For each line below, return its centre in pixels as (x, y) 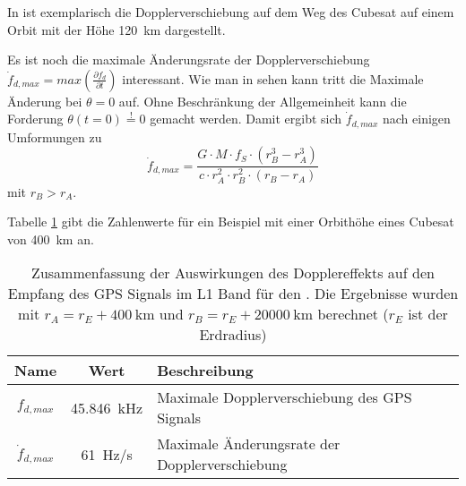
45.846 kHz (107, 407)
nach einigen (416, 119)
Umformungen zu (55, 136)
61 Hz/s (107, 454)
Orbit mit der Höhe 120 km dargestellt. (116, 29)
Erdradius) (233, 335)
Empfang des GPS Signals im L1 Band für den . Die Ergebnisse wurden (233, 294)
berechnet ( (353, 314)
